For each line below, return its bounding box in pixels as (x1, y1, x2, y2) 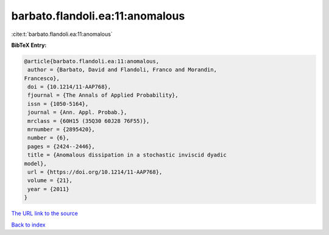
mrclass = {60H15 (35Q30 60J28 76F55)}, (27, 118, 150, 124)
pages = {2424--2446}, (27, 143, 96, 150)
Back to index (11, 221, 46, 228)
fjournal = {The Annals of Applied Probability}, (27, 92, 179, 99)
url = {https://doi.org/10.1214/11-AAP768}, (27, 169, 163, 175)
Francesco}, (24, 75, 60, 82)
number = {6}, (27, 135, 69, 141)
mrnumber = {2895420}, (27, 126, 96, 133)
